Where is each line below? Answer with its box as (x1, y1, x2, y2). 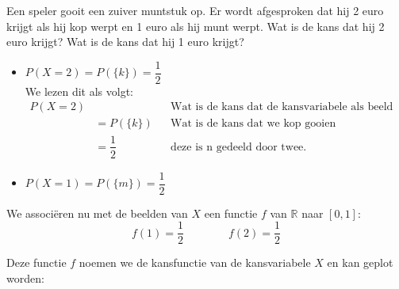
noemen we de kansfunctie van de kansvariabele (79, 254, 311, 271)
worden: (6, 269, 44, 286)
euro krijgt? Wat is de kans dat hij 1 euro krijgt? (6, 33, 244, 50)
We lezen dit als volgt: (25, 82, 133, 99)
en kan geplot (327, 254, 393, 271)
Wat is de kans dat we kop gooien (171, 118, 336, 130)
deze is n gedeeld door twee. (171, 141, 307, 153)
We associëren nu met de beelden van (6, 204, 188, 221)
